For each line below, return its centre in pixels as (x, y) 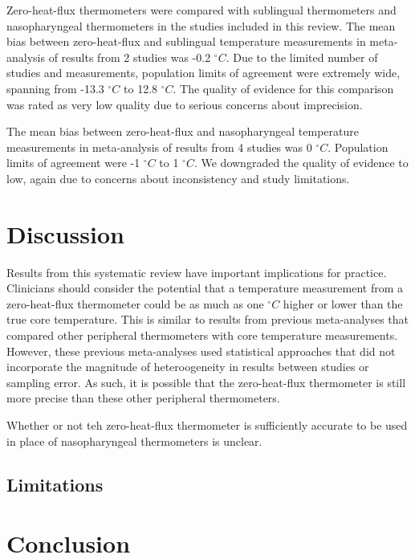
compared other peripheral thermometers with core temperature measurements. (202, 335)
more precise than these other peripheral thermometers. (143, 398)
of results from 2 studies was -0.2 (130, 57)
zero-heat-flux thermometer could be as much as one (135, 303)
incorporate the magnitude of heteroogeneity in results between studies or (188, 367)
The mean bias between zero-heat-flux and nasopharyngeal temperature (183, 131)
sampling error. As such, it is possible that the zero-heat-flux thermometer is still (206, 382)
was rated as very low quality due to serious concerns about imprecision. (185, 104)
